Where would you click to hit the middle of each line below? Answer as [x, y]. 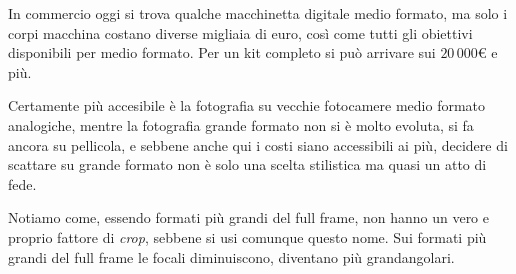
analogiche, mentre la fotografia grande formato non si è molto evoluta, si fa [241, 124]
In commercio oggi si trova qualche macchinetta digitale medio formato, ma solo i [258, 13]
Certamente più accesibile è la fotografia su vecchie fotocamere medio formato [247, 105]
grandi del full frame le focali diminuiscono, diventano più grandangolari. [231, 256]
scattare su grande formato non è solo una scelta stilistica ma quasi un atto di [247, 164]
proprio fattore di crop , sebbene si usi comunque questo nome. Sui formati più [247, 236]
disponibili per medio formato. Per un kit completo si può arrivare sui [222, 52]
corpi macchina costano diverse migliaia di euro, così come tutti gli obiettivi [240, 32]
